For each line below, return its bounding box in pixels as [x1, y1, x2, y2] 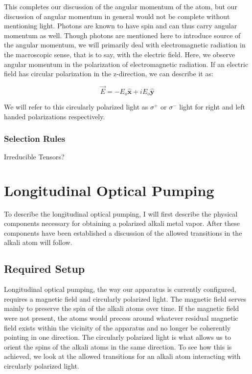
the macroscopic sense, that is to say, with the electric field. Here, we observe [4, 49, 235, 59]
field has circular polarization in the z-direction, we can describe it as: [4, 68, 213, 79]
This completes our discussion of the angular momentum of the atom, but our [4, 1, 237, 11]
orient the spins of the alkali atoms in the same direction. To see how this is [4, 341, 232, 352]
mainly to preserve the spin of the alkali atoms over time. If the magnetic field [4, 303, 239, 313]
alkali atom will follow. [4, 237, 72, 247]
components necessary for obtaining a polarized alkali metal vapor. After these [4, 218, 240, 228]
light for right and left [179, 102, 245, 112]
